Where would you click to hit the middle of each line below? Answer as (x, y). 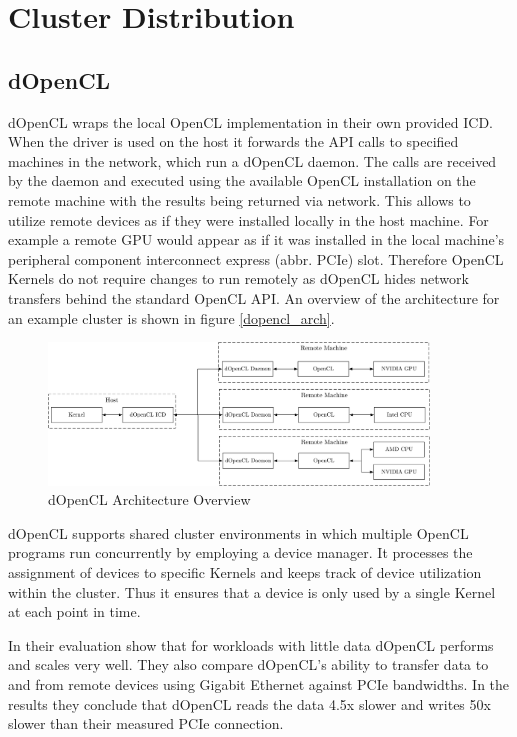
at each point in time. (74, 611)
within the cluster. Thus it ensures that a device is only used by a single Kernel (252, 591)
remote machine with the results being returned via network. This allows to (239, 199)
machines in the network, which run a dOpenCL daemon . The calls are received (252, 160)
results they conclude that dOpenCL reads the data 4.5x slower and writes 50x (249, 703)
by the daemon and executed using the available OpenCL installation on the (242, 180)
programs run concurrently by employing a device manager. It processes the (240, 552)
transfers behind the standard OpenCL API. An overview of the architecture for (254, 297)
